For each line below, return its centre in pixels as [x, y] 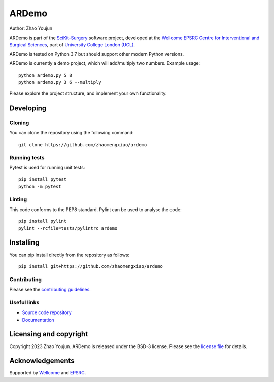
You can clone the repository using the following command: [72, 133]
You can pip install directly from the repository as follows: [70, 255]
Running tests [27, 157]
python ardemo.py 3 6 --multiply [60, 82]
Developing [28, 108]
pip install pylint [43, 221]
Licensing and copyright [49, 334]
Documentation [38, 320]
